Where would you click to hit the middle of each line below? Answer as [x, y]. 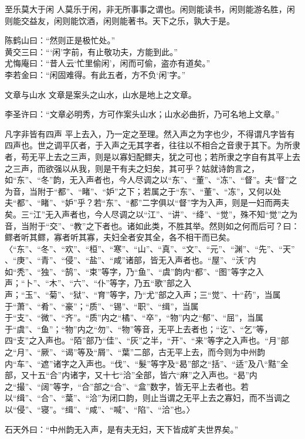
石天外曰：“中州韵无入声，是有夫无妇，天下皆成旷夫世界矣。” [122, 429]
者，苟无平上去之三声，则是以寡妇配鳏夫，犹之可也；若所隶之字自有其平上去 [152, 156]
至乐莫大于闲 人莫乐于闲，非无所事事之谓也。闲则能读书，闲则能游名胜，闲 [150, 9]
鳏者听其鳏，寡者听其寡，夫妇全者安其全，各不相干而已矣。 [120, 237]
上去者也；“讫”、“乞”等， [224, 329]
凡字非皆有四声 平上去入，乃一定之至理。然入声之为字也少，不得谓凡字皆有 [150, 133]
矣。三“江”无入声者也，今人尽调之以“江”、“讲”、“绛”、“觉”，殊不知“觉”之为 [151, 214]
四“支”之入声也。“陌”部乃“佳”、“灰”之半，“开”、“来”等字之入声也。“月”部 [147, 340]
